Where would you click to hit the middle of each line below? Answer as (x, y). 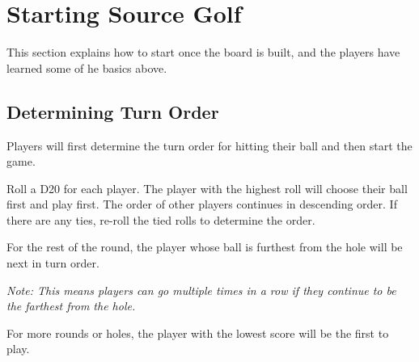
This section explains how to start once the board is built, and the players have (203, 52)
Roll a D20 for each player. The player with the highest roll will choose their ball (207, 188)
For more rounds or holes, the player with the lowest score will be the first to (198, 333)
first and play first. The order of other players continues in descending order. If (202, 204)
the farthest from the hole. (71, 306)
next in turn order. (53, 263)
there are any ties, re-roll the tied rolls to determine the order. (161, 219)
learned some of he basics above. (87, 67)
